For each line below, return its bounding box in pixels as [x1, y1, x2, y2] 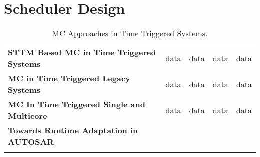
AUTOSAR [8, 136, 54, 148]
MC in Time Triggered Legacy [8, 72, 130, 84]
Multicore [8, 110, 47, 122]
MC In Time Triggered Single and [8, 98, 145, 110]
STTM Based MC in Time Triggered [8, 46, 156, 58]
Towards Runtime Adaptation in [8, 124, 138, 136]
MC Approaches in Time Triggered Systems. [52, 27, 208, 39]
